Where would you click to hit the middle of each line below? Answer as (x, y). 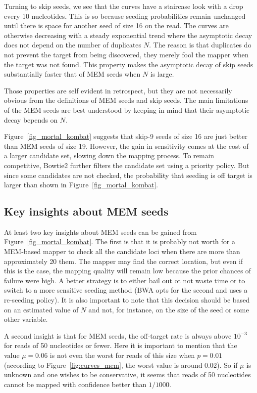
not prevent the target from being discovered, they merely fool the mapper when (126, 54)
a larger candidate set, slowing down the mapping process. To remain (109, 155)
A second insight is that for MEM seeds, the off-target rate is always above (118, 335)
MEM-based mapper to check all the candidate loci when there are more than (122, 251)
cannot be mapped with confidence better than (75, 384)
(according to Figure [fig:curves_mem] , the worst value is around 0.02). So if (121, 365)
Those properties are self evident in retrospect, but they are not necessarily (118, 90)
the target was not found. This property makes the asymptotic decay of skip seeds (129, 64)
